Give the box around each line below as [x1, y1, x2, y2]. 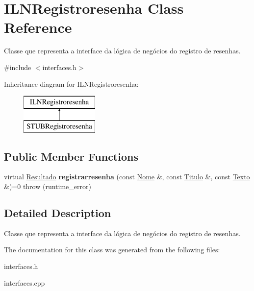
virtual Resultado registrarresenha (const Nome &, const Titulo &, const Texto [4, 171, 250, 182]
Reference [4, 17, 72, 37]
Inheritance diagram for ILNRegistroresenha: [4, 78, 139, 89]
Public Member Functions [4, 148, 138, 164]
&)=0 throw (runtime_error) [4, 181, 91, 192]
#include [4, 62, 31, 72]
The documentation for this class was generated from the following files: [4, 244, 220, 255]
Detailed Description [4, 205, 111, 220]
